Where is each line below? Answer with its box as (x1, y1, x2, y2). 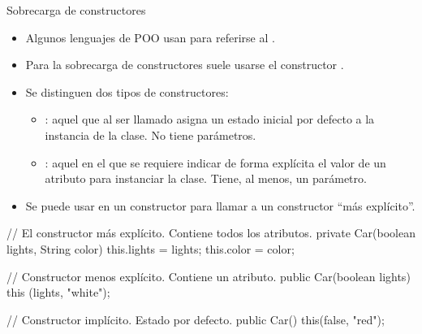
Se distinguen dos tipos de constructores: (25, 83, 229, 100)
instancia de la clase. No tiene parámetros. (45, 126, 256, 143)
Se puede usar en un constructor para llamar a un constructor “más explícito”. (25, 197, 416, 214)
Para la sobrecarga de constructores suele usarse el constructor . (25, 56, 344, 73)
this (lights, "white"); (6, 284, 110, 301)
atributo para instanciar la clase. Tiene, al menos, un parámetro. (45, 170, 367, 187)
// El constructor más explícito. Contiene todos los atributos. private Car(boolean (6, 224, 416, 241)
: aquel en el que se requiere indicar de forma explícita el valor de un (45, 154, 386, 171)
